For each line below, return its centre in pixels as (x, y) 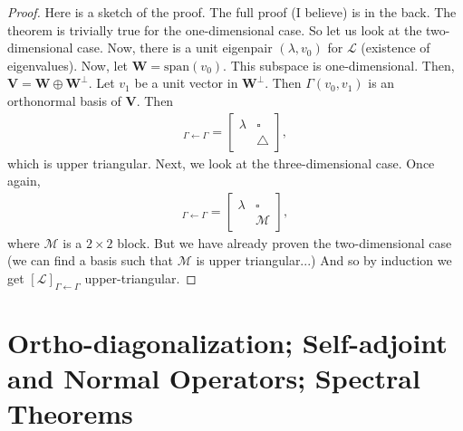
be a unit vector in (186, 83)
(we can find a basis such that (90, 260)
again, (24, 181)
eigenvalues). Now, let (68, 65)
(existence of (395, 48)
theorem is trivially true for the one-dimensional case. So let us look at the (215, 29)
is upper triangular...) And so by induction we (324, 260)
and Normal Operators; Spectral (214, 378)
